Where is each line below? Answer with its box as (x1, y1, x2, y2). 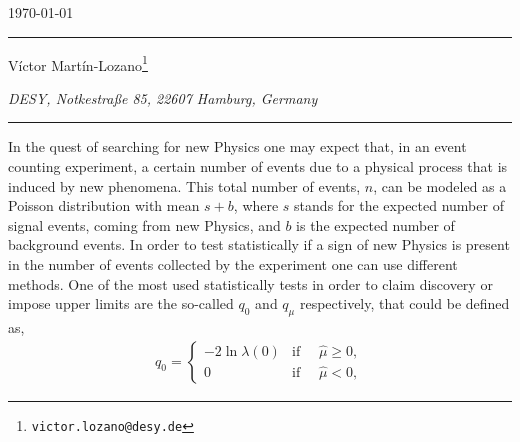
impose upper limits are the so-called (8, 293, 234, 314)
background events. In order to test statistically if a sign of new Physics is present (8, 234, 510, 255)
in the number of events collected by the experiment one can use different (8, 254, 458, 274)
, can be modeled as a (373, 175, 507, 196)
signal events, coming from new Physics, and (8, 214, 281, 235)
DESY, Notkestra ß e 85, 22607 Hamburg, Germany (8, 87, 318, 108)
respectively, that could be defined (299, 293, 510, 314)
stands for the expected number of (294, 195, 504, 216)
